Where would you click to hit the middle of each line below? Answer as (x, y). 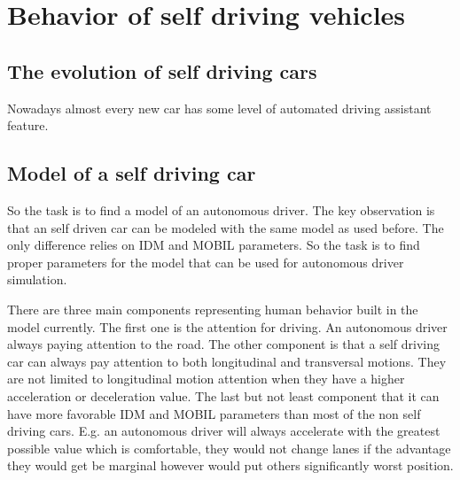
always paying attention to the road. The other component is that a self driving (224, 344)
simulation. (37, 279)
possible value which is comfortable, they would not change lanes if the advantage (229, 448)
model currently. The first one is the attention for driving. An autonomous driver (227, 326)
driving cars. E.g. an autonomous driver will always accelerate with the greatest (224, 431)
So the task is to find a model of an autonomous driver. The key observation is (221, 209)
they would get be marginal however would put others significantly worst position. (230, 465)
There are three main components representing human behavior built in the (213, 309)
